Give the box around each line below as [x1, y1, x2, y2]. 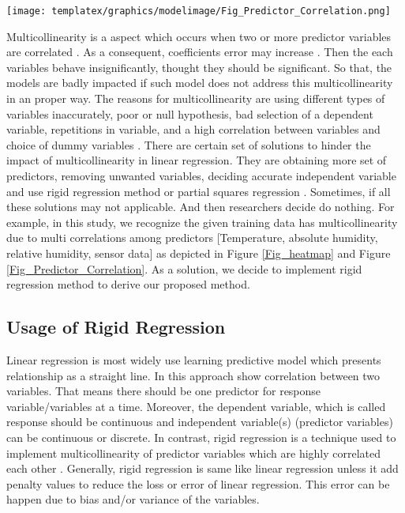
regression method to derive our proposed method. [6, 276, 250, 292]
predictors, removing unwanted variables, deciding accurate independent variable [6, 168, 396, 183]
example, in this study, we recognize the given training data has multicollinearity [6, 213, 398, 230]
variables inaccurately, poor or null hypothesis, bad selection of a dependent [6, 105, 373, 122]
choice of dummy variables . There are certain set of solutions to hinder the [6, 136, 371, 153]
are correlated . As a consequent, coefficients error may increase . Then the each [6, 43, 393, 60]
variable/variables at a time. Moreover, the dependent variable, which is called [6, 398, 386, 414]
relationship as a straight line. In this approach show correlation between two [6, 367, 381, 383]
